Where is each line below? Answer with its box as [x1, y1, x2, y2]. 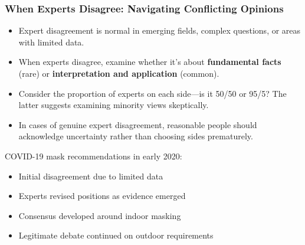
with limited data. [18, 35, 84, 48]
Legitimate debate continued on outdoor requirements [18, 229, 214, 241]
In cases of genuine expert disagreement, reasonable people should [18, 118, 257, 130]
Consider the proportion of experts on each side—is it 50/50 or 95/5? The [18, 87, 287, 99]
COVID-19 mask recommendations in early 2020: [5, 149, 182, 162]
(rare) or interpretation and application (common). [18, 67, 219, 79]
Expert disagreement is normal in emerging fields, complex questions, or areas [18, 24, 301, 37]
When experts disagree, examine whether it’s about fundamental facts [18, 55, 281, 68]
